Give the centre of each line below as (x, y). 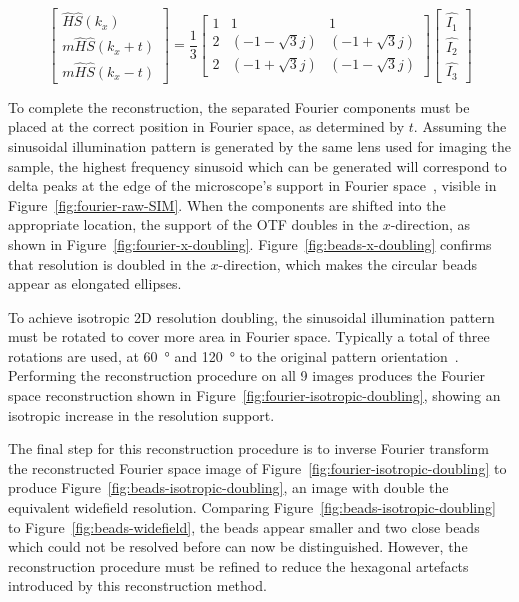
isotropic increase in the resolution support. (141, 414)
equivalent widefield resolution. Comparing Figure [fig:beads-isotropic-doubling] (252, 507)
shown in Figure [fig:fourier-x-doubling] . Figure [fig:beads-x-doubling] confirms (250, 243)
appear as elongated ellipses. (95, 283)
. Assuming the (460, 126)
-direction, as (430, 224)
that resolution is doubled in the (107, 263)
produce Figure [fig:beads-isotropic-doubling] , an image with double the (228, 487)
